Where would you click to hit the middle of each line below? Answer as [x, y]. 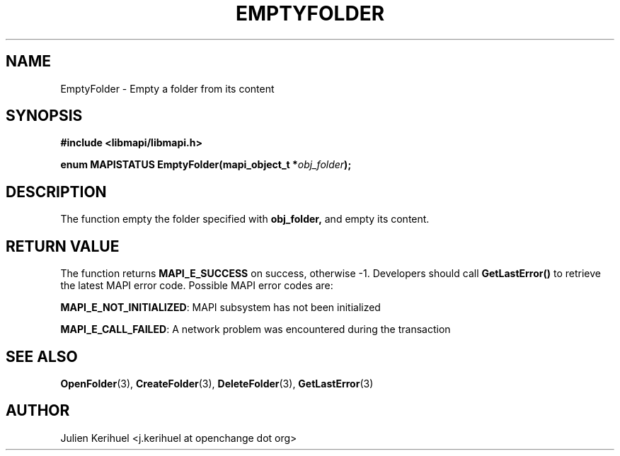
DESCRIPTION [56, 192]
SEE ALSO [42, 356]
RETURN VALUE [63, 246]
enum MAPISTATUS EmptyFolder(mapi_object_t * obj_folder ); [206, 165]
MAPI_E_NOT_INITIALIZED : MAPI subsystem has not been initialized [220, 308]
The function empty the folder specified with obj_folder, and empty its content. [245, 219]
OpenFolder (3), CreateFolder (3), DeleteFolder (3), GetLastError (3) [217, 383]
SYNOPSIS [44, 116]
